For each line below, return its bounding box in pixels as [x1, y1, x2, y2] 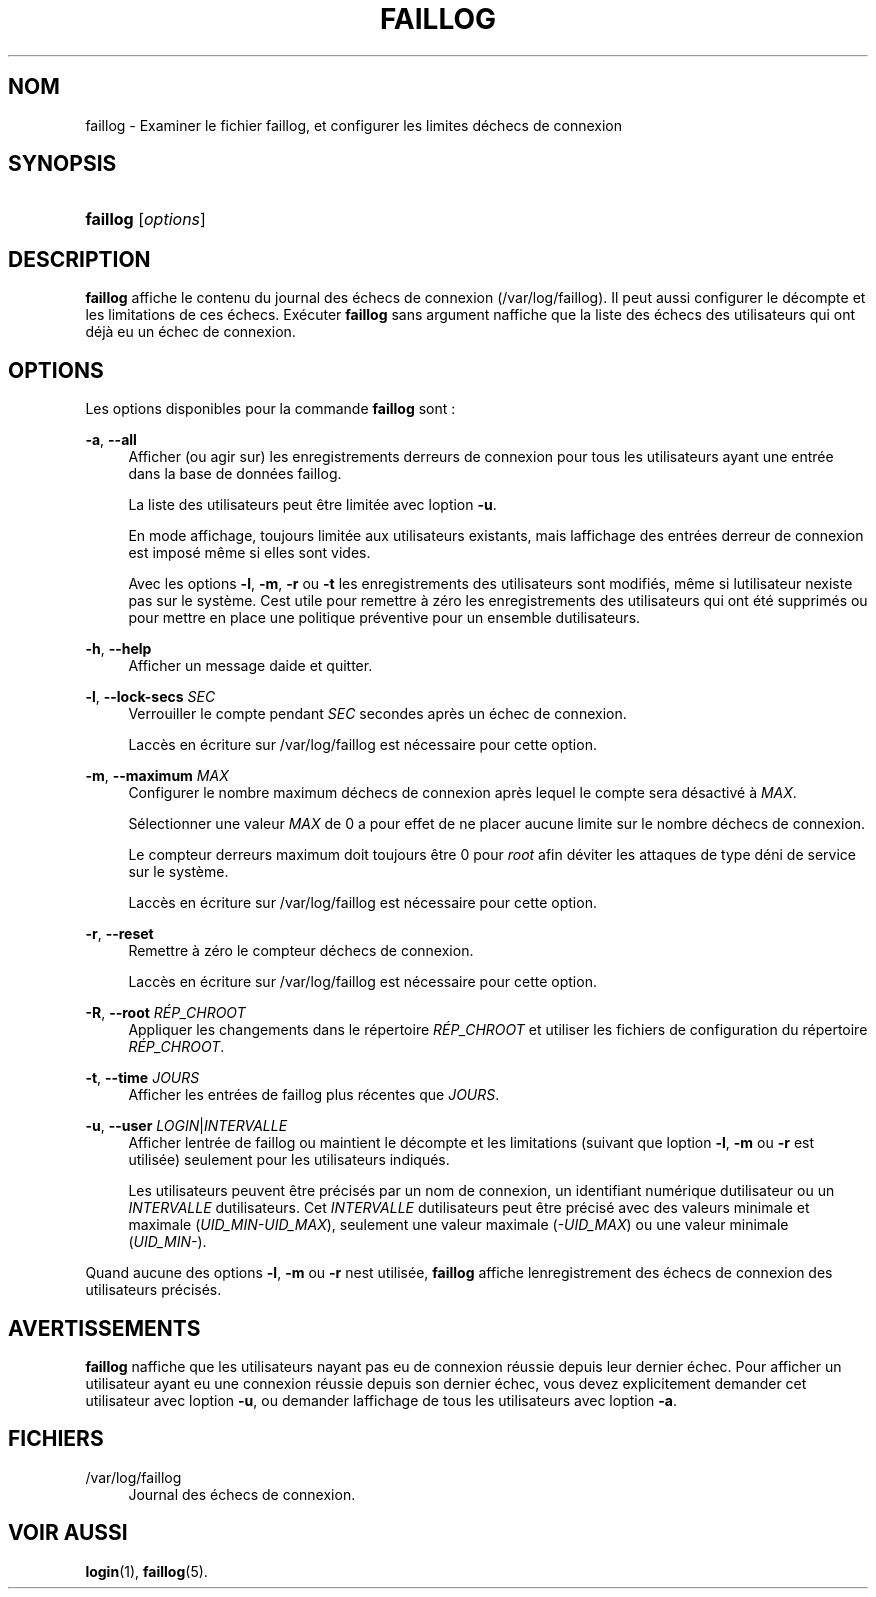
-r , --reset [85, 925, 154, 943]
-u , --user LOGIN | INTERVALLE [85, 1117, 288, 1135]
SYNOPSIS [8, 151, 117, 177]
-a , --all [85, 431, 137, 449]
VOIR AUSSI [8, 1520, 128, 1546]
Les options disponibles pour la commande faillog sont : [85, 400, 456, 418]
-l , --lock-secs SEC [85, 688, 216, 706]
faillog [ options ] [85, 209, 206, 230]
